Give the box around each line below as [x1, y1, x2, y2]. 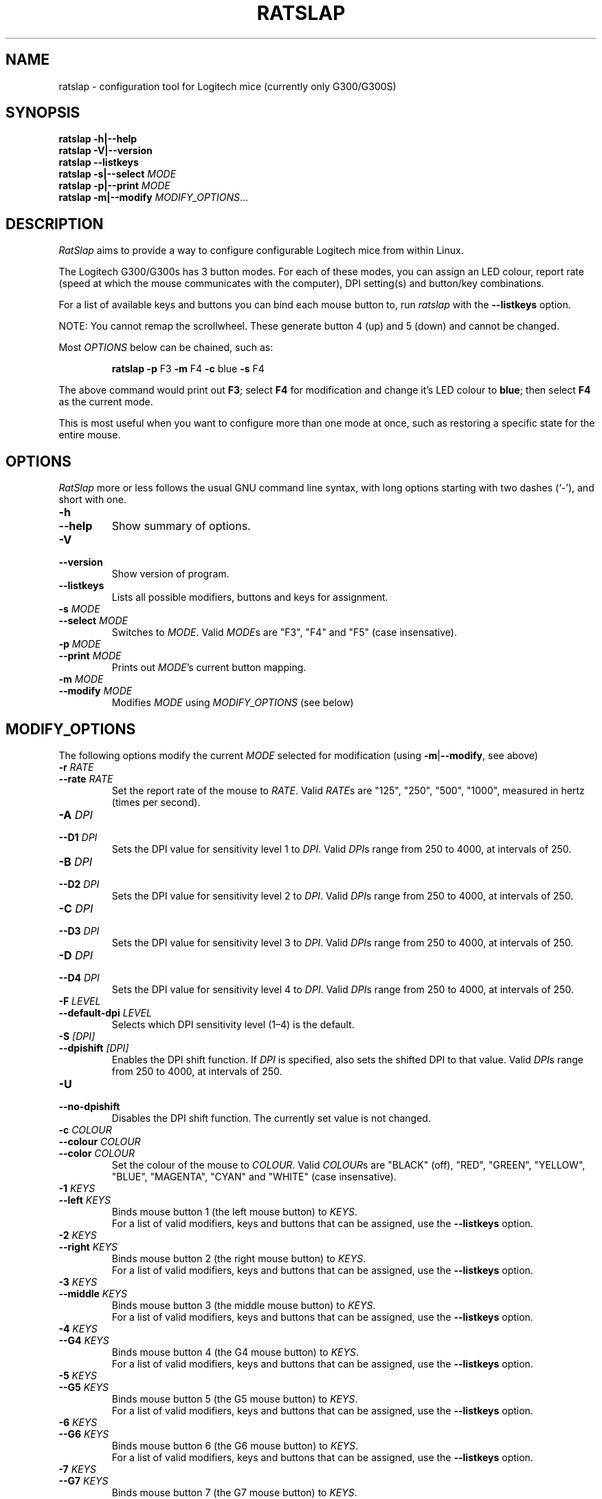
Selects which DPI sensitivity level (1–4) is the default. [111, 1018, 355, 1030]
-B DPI [58, 854, 93, 869]
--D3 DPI [58, 924, 100, 937]
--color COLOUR [58, 1147, 135, 1159]
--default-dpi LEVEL [58, 1006, 152, 1019]
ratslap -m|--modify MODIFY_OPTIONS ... [58, 191, 249, 204]
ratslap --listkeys [58, 156, 139, 169]
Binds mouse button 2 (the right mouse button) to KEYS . [111, 1252, 366, 1264]
